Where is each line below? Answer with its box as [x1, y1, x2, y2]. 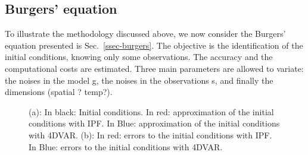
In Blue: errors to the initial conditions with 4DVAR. [29, 140, 223, 153]
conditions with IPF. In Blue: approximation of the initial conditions [29, 117, 280, 129]
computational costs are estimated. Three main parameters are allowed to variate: [5, 62, 304, 74]
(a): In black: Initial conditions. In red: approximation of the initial [29, 105, 274, 118]
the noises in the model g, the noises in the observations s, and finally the [5, 74, 273, 86]
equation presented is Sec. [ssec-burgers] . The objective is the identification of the [5, 39, 303, 51]
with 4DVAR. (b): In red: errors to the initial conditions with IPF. [29, 128, 272, 141]
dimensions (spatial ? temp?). [5, 86, 113, 98]
